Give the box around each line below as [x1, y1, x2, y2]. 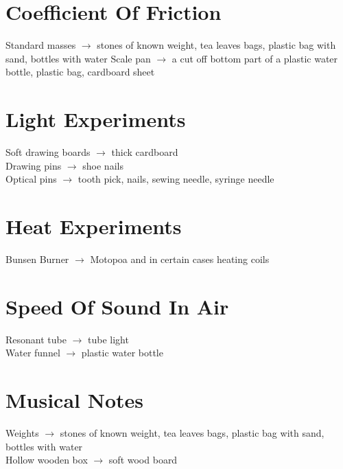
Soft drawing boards [5, 145, 91, 159]
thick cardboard [111, 145, 178, 159]
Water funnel [5, 345, 60, 360]
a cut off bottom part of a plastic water [171, 51, 338, 65]
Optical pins [5, 172, 57, 186]
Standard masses [5, 38, 76, 52]
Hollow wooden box [5, 453, 88, 467]
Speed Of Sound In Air [5, 292, 229, 320]
